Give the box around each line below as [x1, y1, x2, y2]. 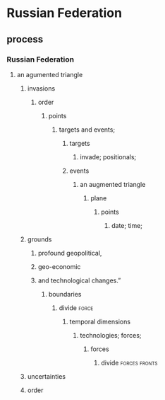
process [6, 33, 44, 45]
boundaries [48, 290, 82, 298]
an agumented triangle [16, 70, 83, 79]
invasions [27, 84, 56, 93]
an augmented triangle [80, 180, 146, 188]
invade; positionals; [80, 152, 137, 161]
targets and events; [59, 125, 116, 134]
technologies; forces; [80, 331, 142, 339]
